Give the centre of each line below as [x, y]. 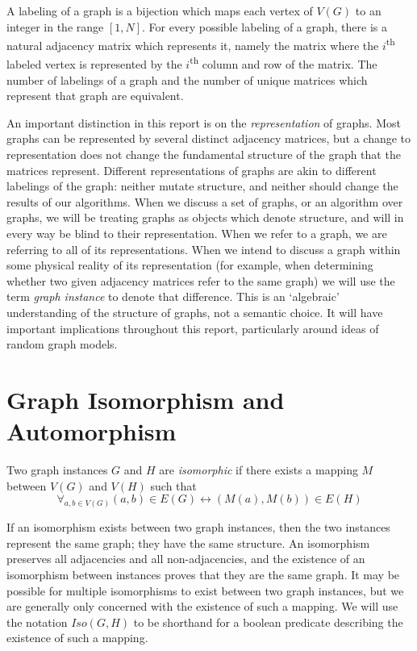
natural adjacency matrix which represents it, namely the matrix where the [193, 45]
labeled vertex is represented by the [94, 64]
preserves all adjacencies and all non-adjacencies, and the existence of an [186, 559]
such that [173, 485]
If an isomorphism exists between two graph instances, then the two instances [198, 527]
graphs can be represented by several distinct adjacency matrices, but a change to [209, 138]
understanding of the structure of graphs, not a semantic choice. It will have [195, 312]
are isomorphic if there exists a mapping [259, 470]
